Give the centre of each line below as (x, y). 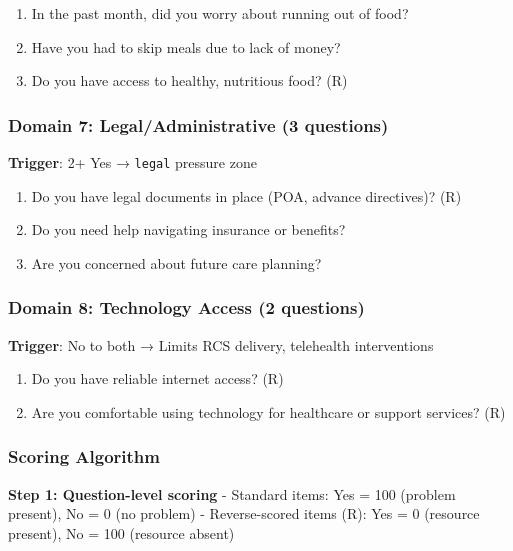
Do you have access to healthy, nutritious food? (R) (189, 80)
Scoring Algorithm (84, 456)
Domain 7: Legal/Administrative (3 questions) (198, 124)
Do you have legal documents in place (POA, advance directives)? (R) (246, 195)
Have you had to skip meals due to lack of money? (186, 46)
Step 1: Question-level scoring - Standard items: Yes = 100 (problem (232, 493)
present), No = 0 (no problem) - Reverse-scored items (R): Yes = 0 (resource (244, 513)
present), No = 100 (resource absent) (121, 532)
